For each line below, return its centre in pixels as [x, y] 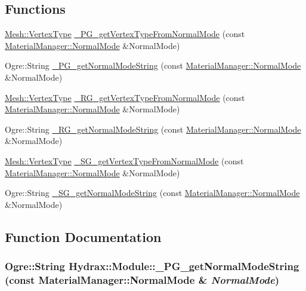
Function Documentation [83, 236]
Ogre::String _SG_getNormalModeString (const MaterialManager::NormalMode [152, 193]
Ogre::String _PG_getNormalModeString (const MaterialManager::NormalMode [153, 65]
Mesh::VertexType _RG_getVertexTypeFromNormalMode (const [125, 97]
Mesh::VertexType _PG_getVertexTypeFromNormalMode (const [125, 34]
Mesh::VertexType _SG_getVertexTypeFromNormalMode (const [124, 160]
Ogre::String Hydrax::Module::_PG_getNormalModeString [152, 266]
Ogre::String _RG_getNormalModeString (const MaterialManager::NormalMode [153, 129]
